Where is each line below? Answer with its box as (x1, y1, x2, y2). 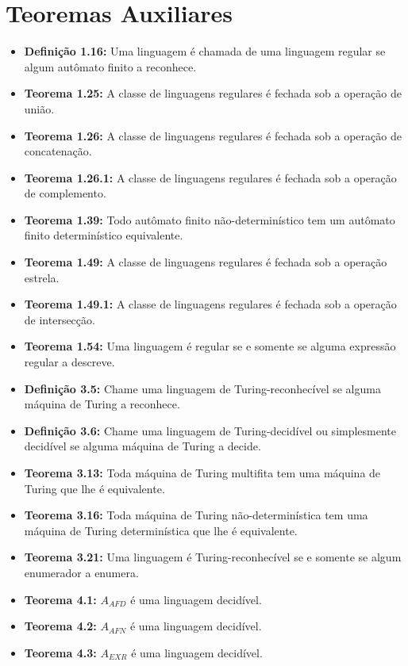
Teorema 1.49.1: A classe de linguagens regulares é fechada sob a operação (24, 296, 397, 312)
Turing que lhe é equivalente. (24, 480, 165, 496)
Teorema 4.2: (24, 618, 97, 634)
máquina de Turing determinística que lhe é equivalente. (24, 522, 298, 538)
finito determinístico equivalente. (24, 227, 183, 243)
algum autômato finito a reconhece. (24, 58, 197, 75)
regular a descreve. (24, 354, 115, 370)
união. (24, 100, 55, 117)
